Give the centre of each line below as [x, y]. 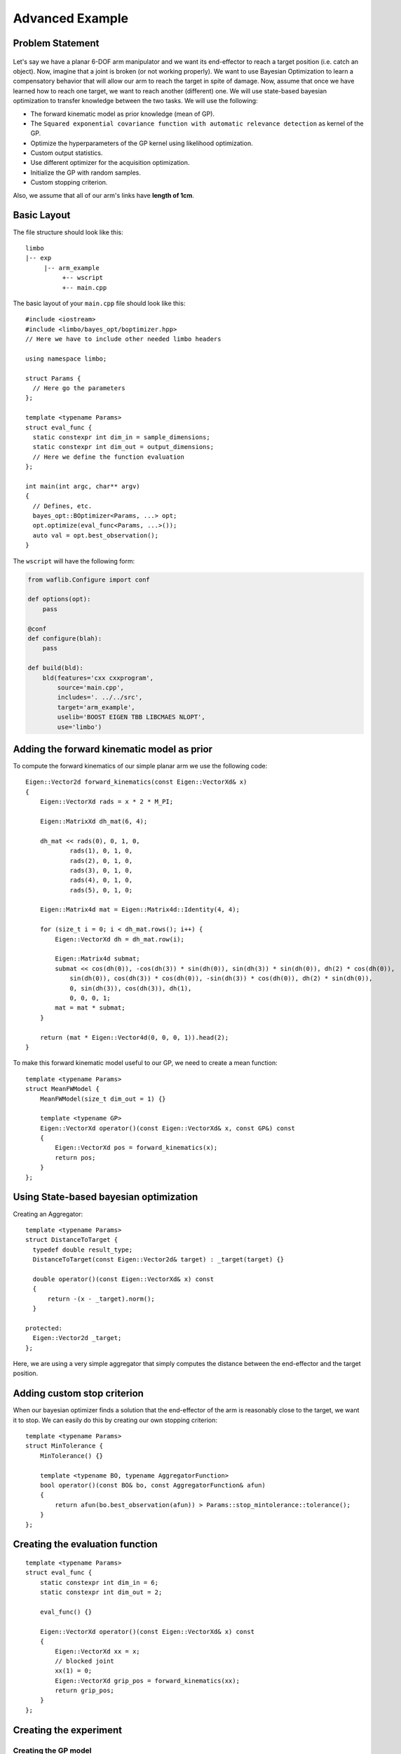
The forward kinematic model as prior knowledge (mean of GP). [123, 114]
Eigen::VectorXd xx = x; [97, 1651]
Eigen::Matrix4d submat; [97, 959]
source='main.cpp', [90, 687]
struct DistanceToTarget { [72, 1240]
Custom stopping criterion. [69, 182]
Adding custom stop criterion [78, 1394]
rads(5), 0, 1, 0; [101, 890]
